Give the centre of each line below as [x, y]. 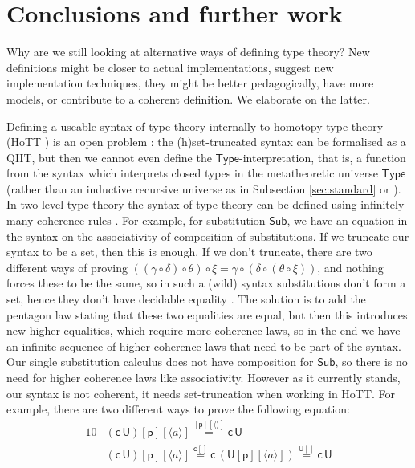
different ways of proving [67, 267]
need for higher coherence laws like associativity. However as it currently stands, [203, 377]
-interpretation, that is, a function [323, 157]
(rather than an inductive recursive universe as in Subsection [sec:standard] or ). [204, 188]
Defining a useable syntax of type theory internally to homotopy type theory [195, 126]
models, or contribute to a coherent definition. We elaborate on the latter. [188, 98]
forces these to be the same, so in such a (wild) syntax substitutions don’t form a [206, 283]
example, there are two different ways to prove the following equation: [178, 409]
